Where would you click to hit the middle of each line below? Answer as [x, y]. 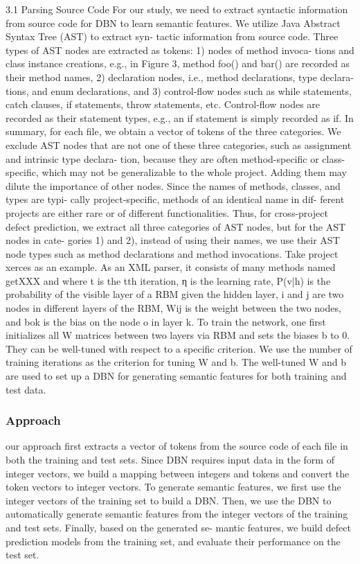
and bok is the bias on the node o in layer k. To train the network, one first [166, 321]
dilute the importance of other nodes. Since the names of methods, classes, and [173, 185]
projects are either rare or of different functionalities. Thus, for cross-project [167, 212]
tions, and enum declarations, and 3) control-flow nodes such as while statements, [179, 90]
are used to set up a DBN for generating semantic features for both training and [176, 376]
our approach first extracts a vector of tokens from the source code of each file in [177, 446]
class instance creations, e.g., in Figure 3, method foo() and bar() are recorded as [178, 63]
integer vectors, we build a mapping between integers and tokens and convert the [178, 473]
